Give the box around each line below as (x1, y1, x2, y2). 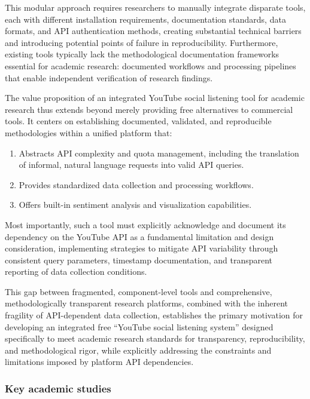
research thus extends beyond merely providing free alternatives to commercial (5, 103, 293, 115)
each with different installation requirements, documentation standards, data (5, 13, 286, 25)
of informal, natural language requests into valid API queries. (19, 158, 244, 171)
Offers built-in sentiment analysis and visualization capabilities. (19, 198, 252, 211)
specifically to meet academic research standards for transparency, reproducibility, (5, 332, 305, 345)
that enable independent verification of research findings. (5, 71, 213, 84)
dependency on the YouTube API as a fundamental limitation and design (5, 230, 274, 243)
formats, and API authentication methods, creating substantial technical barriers (5, 24, 302, 37)
